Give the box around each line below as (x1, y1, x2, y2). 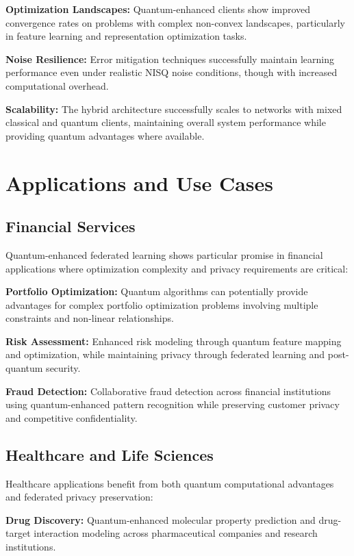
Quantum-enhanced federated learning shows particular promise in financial (5, 247, 323, 262)
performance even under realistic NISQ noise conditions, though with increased (5, 65, 338, 79)
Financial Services (5, 216, 136, 237)
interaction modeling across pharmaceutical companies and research (34, 526, 318, 540)
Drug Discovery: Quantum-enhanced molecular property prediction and (5, 512, 316, 527)
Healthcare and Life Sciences (5, 444, 214, 465)
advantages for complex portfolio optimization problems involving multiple (5, 297, 318, 312)
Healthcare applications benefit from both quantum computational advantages (5, 476, 334, 490)
